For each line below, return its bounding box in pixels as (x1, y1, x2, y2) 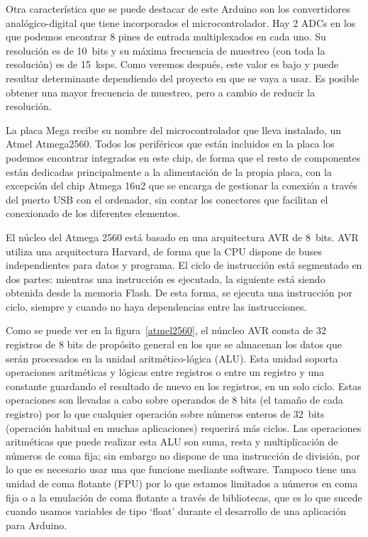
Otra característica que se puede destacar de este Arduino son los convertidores (6, 1, 350, 16)
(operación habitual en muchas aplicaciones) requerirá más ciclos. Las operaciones (6, 420, 362, 435)
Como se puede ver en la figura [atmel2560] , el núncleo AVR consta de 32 (6, 323, 326, 338)
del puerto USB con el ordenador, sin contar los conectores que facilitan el (6, 192, 328, 206)
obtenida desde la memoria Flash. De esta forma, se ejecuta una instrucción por (6, 285, 352, 300)
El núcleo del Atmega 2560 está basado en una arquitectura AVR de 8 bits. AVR (6, 229, 359, 244)
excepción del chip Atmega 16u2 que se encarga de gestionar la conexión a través (6, 178, 357, 193)
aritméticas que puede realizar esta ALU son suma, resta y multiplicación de (6, 434, 338, 449)
